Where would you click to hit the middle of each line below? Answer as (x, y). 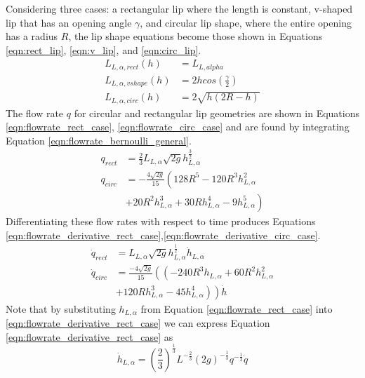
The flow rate (35, 113)
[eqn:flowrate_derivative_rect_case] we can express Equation (138, 323)
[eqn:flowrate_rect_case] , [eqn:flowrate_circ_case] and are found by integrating (178, 127)
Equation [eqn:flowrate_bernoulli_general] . (99, 140)
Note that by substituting (61, 308)
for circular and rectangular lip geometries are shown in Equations (217, 113)
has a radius (32, 36)
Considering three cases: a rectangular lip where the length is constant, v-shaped (179, 8)
